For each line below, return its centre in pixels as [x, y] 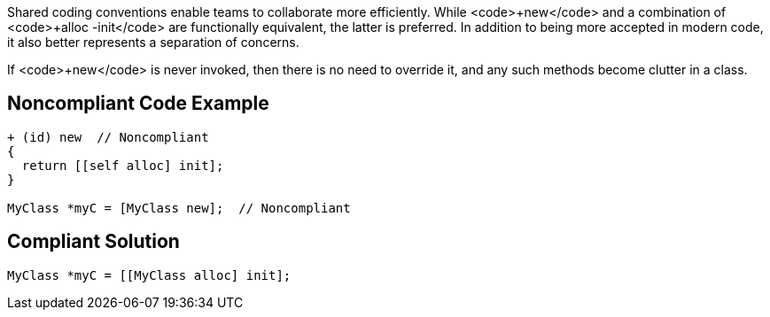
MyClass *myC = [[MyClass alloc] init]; [149, 275]
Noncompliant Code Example [138, 104]
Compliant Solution [93, 242]
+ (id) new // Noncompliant [108, 137]
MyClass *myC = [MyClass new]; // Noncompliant [179, 208]
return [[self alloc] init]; [123, 165]
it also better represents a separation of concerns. [153, 42]
